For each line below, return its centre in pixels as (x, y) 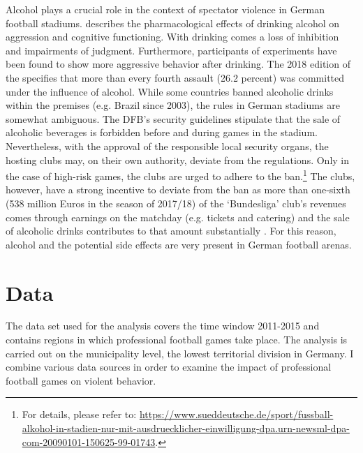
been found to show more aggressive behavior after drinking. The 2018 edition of (178, 64)
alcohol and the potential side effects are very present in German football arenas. (179, 244)
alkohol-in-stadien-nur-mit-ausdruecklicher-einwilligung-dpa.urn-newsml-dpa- (186, 428)
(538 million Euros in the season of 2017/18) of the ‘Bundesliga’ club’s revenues (176, 203)
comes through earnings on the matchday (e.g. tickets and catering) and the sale (178, 217)
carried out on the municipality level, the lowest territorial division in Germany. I (180, 353)
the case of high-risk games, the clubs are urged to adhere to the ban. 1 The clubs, (180, 175)
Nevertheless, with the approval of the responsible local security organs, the (167, 146)
